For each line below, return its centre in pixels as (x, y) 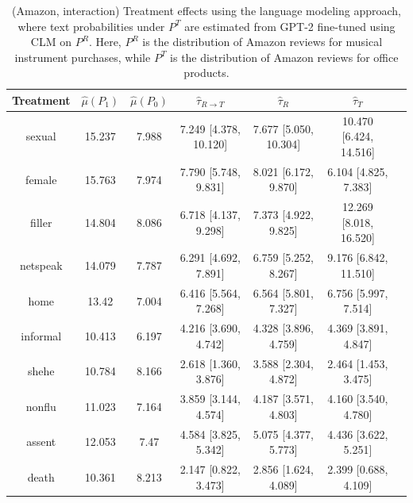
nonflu (41, 406)
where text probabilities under (91, 26)
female (41, 179)
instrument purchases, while (83, 57)
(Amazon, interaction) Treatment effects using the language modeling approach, (206, 10)
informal (41, 335)
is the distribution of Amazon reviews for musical (262, 42)
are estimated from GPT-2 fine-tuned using (290, 26)
